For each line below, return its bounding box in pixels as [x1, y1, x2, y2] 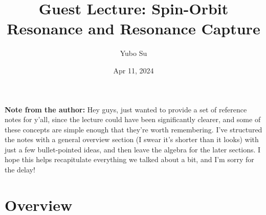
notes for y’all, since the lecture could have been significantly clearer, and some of [5, 114, 261, 125]
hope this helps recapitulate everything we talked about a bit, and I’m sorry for [5, 154, 254, 165]
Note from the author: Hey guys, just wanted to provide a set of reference [5, 104, 247, 114]
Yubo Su [120, 48, 147, 58]
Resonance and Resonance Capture [7, 18, 260, 39]
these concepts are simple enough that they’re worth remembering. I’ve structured [5, 124, 262, 134]
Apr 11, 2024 [113, 65, 154, 75]
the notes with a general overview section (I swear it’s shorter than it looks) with [5, 134, 259, 145]
